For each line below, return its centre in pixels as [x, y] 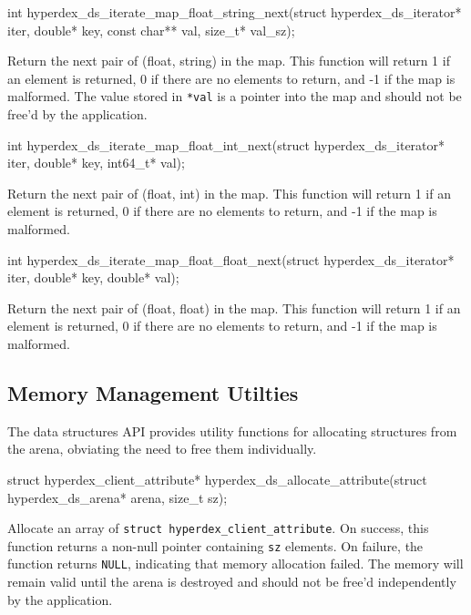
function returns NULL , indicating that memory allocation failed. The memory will [235, 564]
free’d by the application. [77, 114]
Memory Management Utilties [153, 392]
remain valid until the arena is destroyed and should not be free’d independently [232, 582]
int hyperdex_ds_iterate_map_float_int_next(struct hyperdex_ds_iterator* [226, 144]
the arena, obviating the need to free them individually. [162, 449]
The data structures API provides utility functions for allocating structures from [232, 430]
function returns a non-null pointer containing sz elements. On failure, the [215, 545]
